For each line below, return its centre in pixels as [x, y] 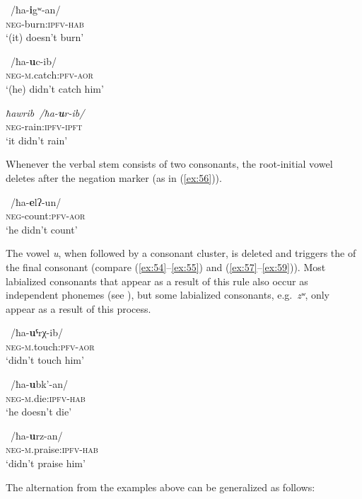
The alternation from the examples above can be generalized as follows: [160, 487]
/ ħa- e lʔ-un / [36, 201]
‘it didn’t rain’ [37, 140]
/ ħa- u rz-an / [36, 435]
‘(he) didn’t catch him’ [55, 88]
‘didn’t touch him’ [45, 360]
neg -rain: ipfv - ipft [44, 126]
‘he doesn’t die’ [39, 412]
